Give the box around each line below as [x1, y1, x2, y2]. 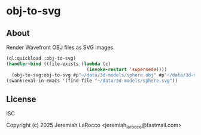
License [6, 94, 36, 104]
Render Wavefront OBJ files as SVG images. [6, 44, 115, 51]
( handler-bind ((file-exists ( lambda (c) [6, 61, 111, 67]
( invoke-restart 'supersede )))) [86, 66, 167, 72]
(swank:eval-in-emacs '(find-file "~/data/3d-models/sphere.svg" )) [6, 78, 178, 84]
